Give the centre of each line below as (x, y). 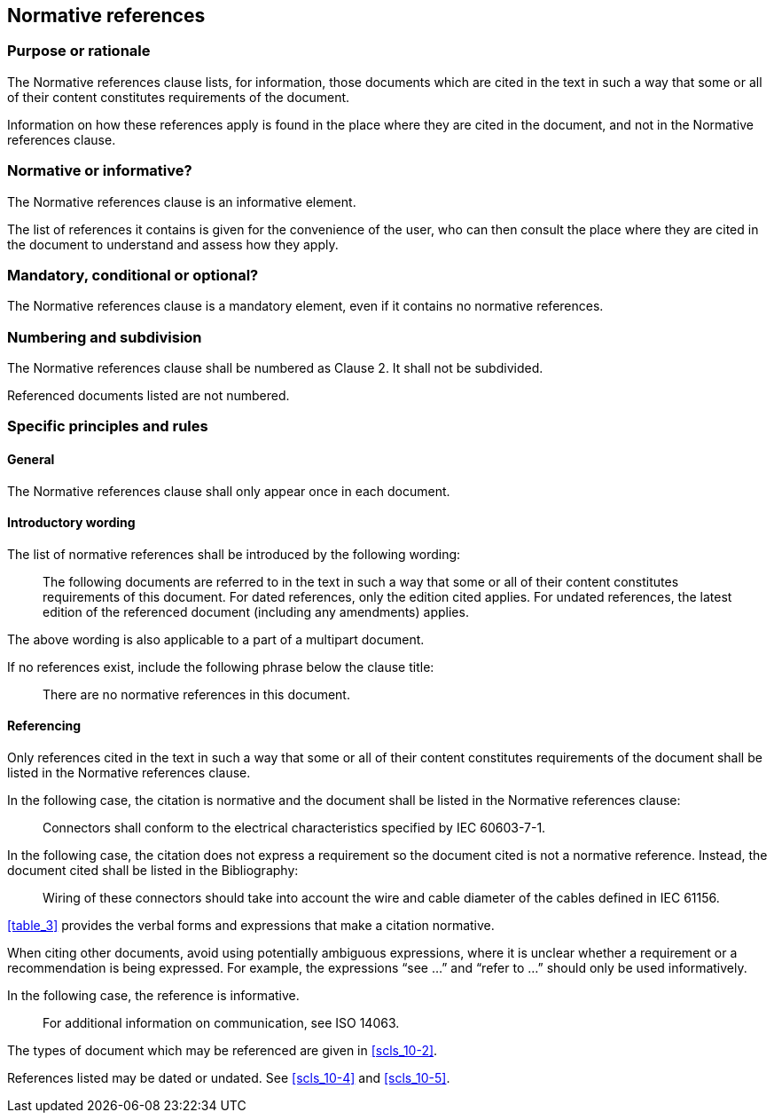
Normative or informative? (100, 171)
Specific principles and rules (108, 426)
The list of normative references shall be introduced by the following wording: (234, 554)
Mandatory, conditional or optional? (133, 275)
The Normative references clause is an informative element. (182, 201)
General (31, 460)
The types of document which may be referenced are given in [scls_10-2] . (223, 1051)
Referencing (44, 726)
